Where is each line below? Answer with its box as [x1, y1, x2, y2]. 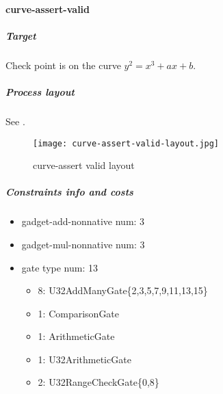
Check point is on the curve [5, 57, 121, 72]
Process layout [5, 84, 75, 98]
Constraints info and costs [5, 185, 133, 199]
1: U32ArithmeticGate [38, 352, 131, 366]
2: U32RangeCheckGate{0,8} [38, 375, 159, 389]
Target [5, 28, 36, 42]
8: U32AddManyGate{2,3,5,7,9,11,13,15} [38, 283, 208, 298]
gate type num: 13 [21, 260, 99, 274]
